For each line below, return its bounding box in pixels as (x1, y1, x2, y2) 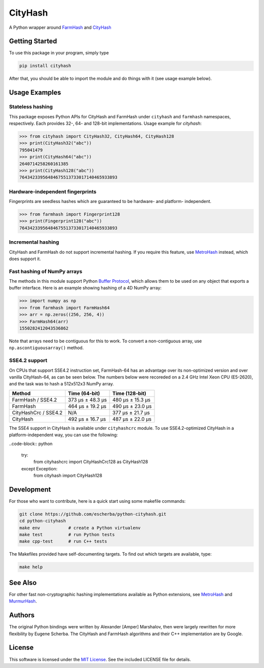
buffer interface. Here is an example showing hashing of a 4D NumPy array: (9, 285, 162, 291)
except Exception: (21, 466, 58, 471)
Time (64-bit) (67, 390, 100, 397)
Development (9, 485, 51, 493)
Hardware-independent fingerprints (9, 188, 97, 195)
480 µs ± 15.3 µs (112, 396, 151, 403)
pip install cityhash (19, 63, 71, 68)
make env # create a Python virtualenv (19, 525, 141, 531)
